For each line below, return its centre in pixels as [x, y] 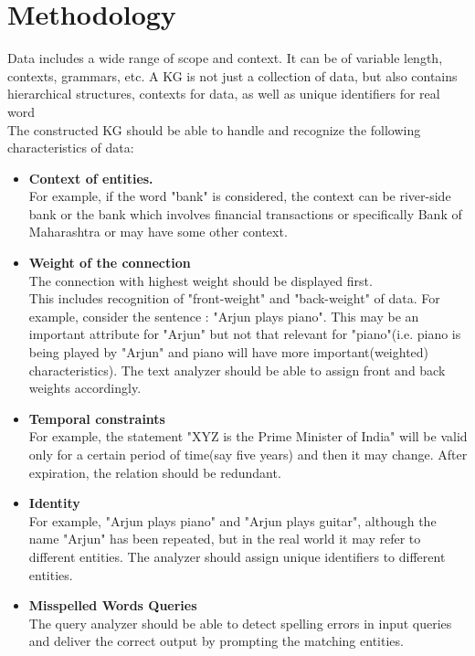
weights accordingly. [85, 388]
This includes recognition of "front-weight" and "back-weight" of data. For [234, 298]
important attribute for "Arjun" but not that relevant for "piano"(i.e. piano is [245, 334]
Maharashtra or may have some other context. [158, 232]
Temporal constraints [97, 418]
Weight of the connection [110, 263]
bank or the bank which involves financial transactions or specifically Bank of [245, 213]
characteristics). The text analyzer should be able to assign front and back [237, 370]
